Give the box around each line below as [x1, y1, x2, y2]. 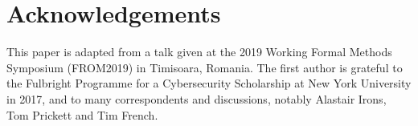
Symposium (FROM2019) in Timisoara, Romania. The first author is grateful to [6, 59, 403, 75]
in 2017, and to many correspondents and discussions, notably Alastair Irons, [6, 90, 387, 107]
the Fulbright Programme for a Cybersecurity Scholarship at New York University [6, 75, 412, 91]
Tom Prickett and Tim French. [6, 106, 158, 123]
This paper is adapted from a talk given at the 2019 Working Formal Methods [6, 43, 392, 60]
